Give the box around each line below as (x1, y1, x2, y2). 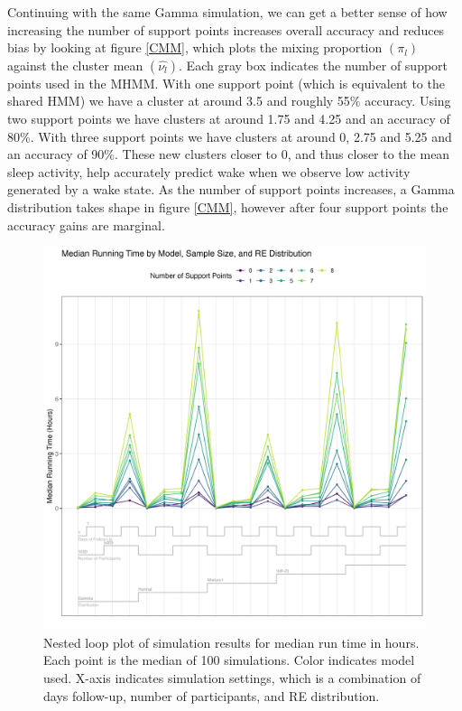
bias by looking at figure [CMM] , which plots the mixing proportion (7, 38, 383, 57)
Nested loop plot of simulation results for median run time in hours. (43, 632, 420, 651)
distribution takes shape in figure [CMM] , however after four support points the (7, 197, 448, 216)
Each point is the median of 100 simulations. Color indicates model (43, 650, 415, 669)
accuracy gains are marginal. (7, 215, 165, 234)
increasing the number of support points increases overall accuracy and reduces (7, 20, 445, 39)
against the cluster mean (7, 55, 143, 74)
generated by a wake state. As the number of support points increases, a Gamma (7, 180, 455, 199)
